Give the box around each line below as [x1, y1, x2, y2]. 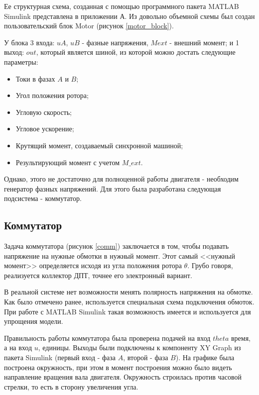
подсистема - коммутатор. [4, 193, 82, 203]
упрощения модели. [4, 316, 63, 326]
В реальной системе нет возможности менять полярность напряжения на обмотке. [4, 287, 253, 297]
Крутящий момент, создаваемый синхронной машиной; [15, 140, 183, 150]
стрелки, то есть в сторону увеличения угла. [4, 381, 138, 392]
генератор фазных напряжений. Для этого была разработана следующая [4, 183, 221, 194]
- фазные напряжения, [82, 37, 148, 47]
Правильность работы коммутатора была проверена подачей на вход [4, 332, 211, 343]
